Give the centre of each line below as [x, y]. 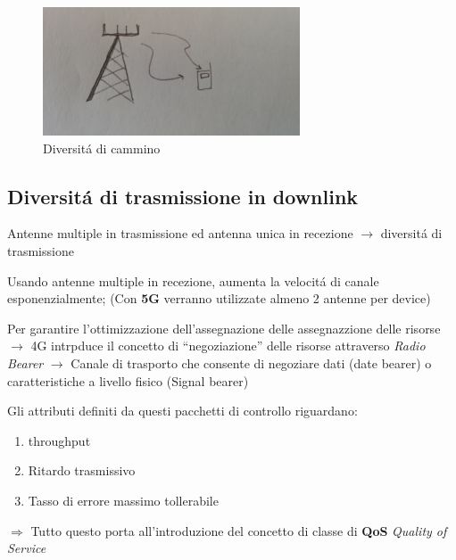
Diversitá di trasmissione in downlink [183, 196]
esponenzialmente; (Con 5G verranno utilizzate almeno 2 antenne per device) [219, 298]
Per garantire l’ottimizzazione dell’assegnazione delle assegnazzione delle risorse [224, 328]
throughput [59, 440]
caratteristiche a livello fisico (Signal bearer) [128, 380]
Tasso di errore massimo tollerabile [123, 500]
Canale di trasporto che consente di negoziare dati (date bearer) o [251, 362]
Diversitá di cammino [102, 148]
